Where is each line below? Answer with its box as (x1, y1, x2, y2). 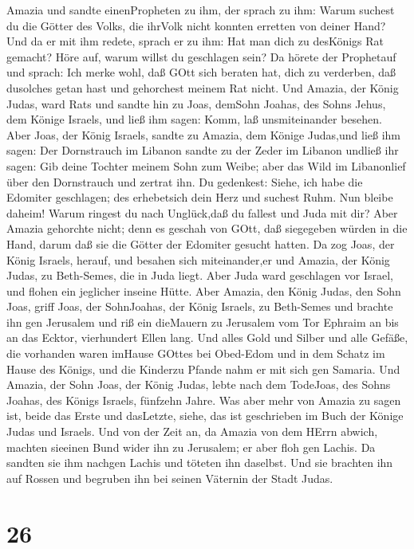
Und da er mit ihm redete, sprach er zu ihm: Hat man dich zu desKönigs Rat (6, 33, 384, 49)
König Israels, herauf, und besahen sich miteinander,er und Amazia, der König (6, 251, 390, 268)
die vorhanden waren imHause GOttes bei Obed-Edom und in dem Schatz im (6, 345, 385, 362)
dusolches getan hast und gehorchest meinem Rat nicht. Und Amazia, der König (6, 79, 399, 96)
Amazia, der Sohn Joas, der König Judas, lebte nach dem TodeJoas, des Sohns (6, 376, 391, 393)
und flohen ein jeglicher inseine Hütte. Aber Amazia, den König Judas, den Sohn (6, 282, 401, 299)
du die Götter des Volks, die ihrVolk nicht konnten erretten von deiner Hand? (6, 17, 386, 33)
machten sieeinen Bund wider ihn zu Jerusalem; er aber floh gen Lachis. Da (6, 438, 376, 455)
